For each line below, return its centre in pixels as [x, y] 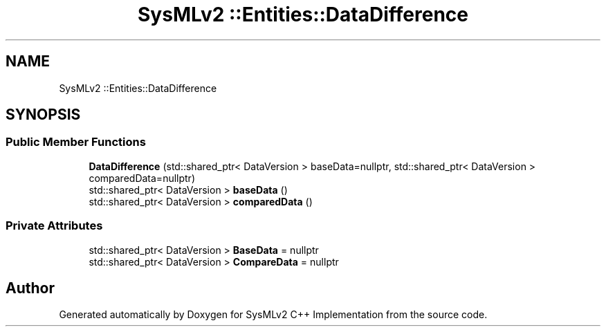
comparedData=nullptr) [142, 178]
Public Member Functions [76, 142]
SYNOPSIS [43, 115]
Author [30, 288]
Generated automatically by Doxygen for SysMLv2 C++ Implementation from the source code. [273, 315]
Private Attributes [54, 226]
